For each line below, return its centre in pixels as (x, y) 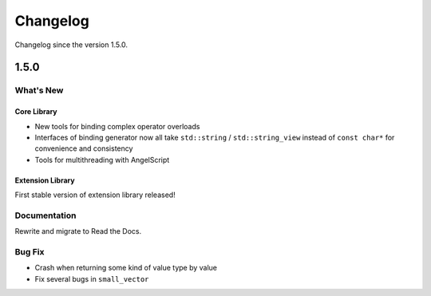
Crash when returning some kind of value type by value (126, 268)
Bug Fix (30, 251)
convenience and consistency (84, 148)
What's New (39, 90)
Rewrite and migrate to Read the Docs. (78, 231)
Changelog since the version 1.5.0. (71, 45)
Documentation (45, 215)
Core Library (36, 112)
